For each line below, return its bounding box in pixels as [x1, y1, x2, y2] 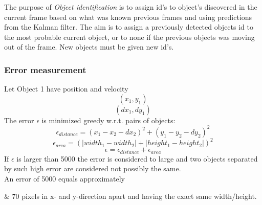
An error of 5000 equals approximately [4, 173, 125, 184]
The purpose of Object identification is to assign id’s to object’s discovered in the [4, 2, 257, 12]
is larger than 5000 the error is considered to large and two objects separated [16, 153, 258, 164]
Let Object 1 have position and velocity [4, 83, 128, 94]
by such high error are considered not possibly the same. [4, 163, 181, 174]
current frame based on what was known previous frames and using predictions [4, 11, 252, 22]
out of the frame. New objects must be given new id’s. [4, 41, 174, 52]
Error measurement [4, 63, 86, 76]
